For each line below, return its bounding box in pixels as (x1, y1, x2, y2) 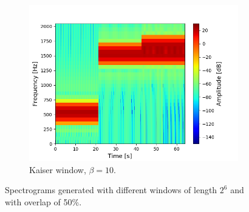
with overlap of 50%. (5, 195, 82, 208)
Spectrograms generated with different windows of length (5, 183, 217, 196)
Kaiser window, (29, 163, 86, 176)
